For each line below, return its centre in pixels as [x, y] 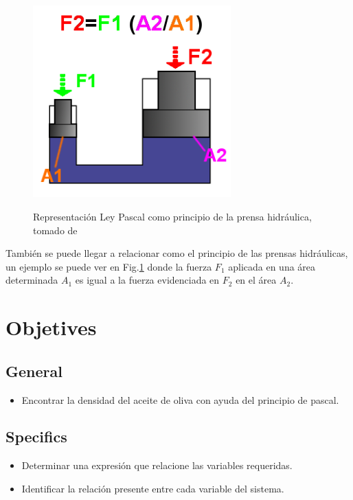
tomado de [55, 230]
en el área [256, 280]
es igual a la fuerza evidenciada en [147, 280]
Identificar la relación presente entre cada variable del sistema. [153, 488]
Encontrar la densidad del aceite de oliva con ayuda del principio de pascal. [180, 399]
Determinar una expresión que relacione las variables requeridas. [157, 465]
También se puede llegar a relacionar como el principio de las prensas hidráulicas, [177, 253]
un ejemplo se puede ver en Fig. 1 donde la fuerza [109, 266]
